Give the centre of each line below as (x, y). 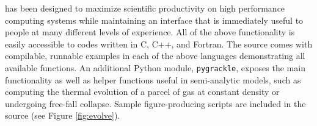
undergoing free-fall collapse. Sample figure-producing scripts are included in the (155, 103)
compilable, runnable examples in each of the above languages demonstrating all (155, 56)
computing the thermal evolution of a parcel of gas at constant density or (142, 92)
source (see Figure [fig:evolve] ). (63, 115)
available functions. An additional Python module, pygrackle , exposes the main (155, 67)
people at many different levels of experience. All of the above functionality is (150, 32)
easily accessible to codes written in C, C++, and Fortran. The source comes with (159, 44)
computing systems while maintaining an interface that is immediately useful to (154, 20)
